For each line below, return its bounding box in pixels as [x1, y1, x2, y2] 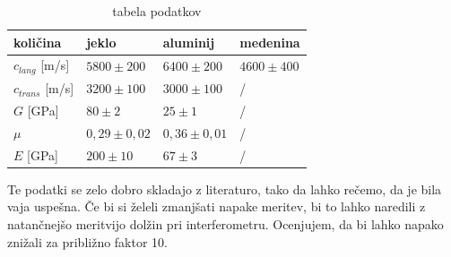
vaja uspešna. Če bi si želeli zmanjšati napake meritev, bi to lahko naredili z [7, 197, 426, 216]
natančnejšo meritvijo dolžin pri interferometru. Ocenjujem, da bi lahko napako [7, 214, 444, 233]
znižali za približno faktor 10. [7, 232, 168, 251]
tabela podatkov [112, 2, 202, 20]
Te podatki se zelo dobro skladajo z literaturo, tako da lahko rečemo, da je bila [7, 179, 442, 198]
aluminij [162, 32, 215, 51]
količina [13, 32, 62, 51]
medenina [239, 32, 300, 51]
